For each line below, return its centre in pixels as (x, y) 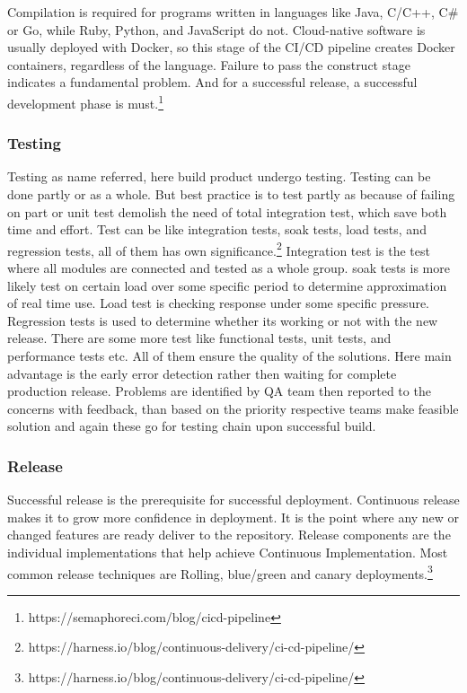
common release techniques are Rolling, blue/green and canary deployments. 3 (220, 572)
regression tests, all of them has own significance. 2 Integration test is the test (219, 249)
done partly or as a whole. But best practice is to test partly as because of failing (231, 194)
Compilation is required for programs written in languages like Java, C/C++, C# (233, 12)
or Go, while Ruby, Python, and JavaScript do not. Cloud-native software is (216, 29)
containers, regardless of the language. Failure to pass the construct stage (209, 64)
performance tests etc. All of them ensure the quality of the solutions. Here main (229, 356)
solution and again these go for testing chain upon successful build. (192, 426)
